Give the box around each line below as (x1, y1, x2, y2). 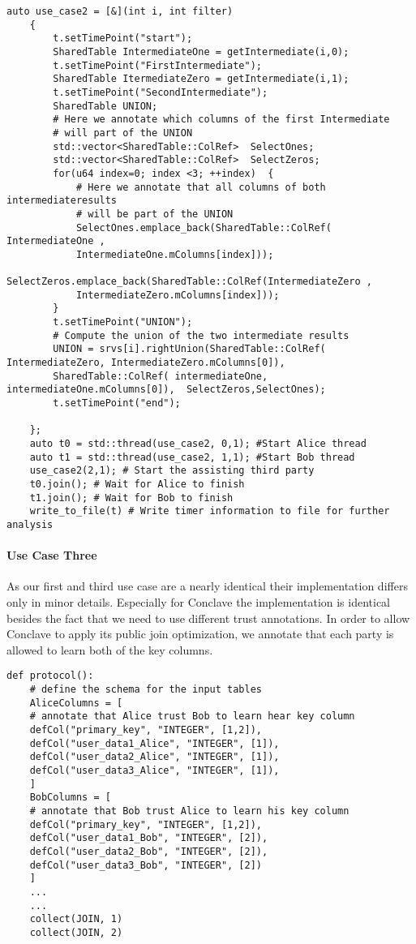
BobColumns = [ (29, 792, 111, 804)
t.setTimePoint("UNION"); (53, 316, 193, 328)
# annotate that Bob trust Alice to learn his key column (29, 805, 350, 817)
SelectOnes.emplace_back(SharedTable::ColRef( (75, 221, 332, 234)
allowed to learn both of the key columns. (6, 641, 213, 658)
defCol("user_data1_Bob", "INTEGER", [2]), (29, 832, 268, 844)
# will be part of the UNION (75, 208, 234, 220)
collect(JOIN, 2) (29, 926, 123, 938)
